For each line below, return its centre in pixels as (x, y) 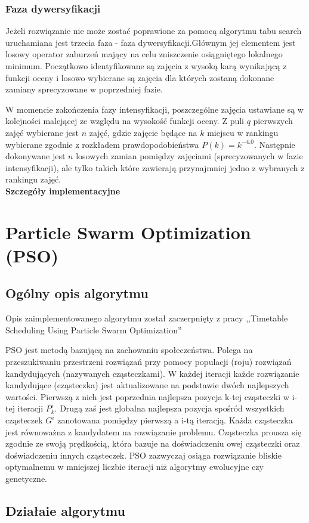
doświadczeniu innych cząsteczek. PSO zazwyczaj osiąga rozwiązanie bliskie (143, 455)
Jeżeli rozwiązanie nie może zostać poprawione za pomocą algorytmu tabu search (154, 31)
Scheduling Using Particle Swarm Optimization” (94, 329)
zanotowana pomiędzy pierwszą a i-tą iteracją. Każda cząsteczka (175, 420)
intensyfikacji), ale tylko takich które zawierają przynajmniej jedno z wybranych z (155, 167)
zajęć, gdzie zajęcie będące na (143, 132)
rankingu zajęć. (33, 179)
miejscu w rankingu (243, 132)
